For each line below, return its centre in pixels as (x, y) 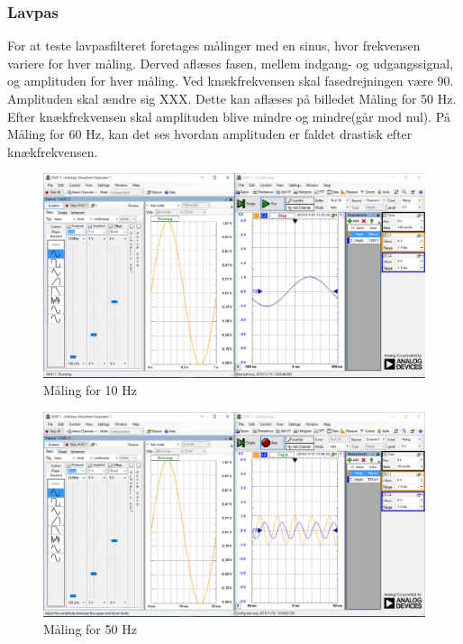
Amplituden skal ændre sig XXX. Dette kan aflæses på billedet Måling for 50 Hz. (232, 98)
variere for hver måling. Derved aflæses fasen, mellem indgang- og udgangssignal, (231, 63)
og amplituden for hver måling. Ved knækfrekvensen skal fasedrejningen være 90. (231, 81)
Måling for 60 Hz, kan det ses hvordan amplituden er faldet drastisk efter (210, 134)
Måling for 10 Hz (90, 390)
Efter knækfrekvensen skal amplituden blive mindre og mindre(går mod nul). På (229, 116)
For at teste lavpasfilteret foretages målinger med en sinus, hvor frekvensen (214, 46)
